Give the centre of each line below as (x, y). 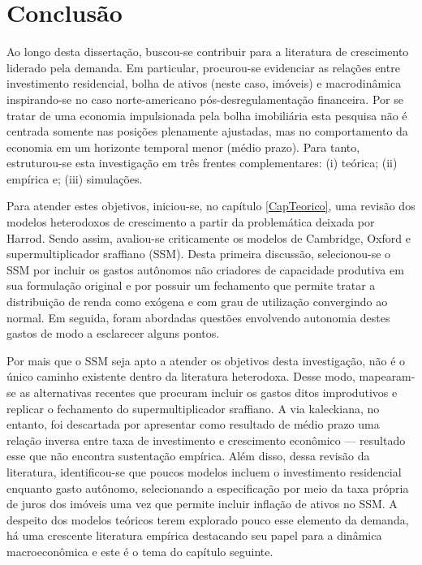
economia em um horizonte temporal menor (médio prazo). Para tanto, (183, 147)
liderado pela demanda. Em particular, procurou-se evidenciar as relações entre (203, 67)
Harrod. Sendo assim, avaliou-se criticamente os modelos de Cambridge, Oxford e (209, 237)
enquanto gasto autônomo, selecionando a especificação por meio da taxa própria (208, 487)
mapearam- (387, 376)
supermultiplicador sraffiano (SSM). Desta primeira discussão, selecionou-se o (199, 254)
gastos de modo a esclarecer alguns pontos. (113, 333)
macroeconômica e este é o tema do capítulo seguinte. (140, 551)
